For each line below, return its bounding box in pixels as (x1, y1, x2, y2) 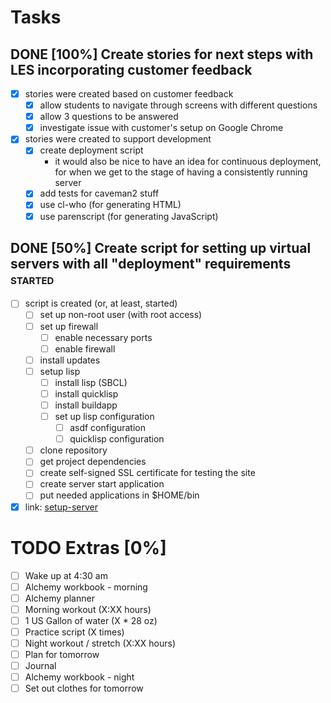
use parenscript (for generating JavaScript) (39, 210, 219, 222)
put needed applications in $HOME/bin (39, 489, 200, 501)
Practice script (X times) (24, 626, 125, 638)
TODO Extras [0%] (10, 536, 167, 559)
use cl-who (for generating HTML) (39, 199, 182, 211)
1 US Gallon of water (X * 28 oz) (24, 614, 158, 626)
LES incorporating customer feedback (10, 61, 253, 78)
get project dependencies (39, 456, 147, 468)
